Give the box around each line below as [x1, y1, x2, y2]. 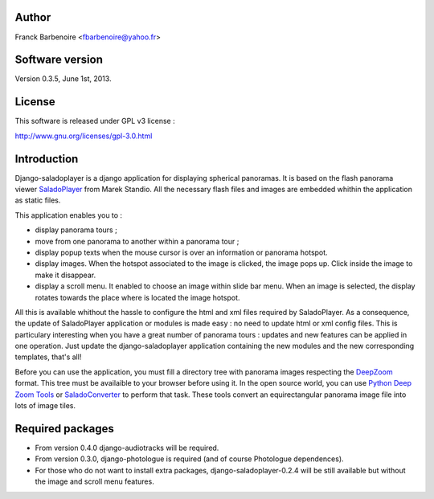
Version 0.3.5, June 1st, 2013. [14, 74, 112, 84]
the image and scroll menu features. [35, 477, 154, 486]
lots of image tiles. [14, 401, 76, 411]
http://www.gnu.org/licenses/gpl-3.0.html [14, 131, 153, 141]
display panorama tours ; [35, 225, 118, 235]
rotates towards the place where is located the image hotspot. [35, 292, 240, 302]
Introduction [14, 152, 79, 166]
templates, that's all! [14, 352, 82, 362]
